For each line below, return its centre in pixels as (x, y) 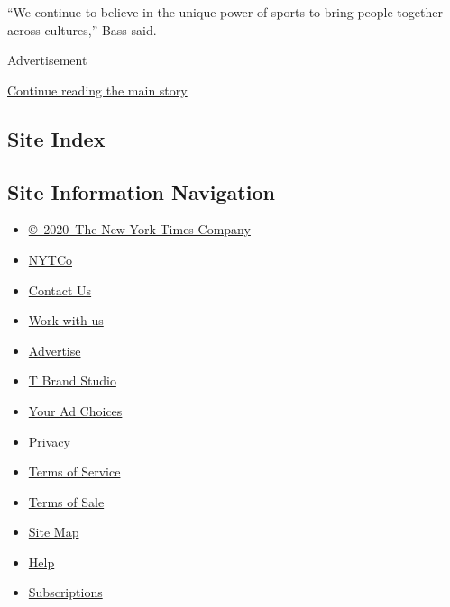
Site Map (54, 532)
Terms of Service (74, 471)
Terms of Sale (66, 501)
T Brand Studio (72, 381)
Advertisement (47, 60)
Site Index (56, 138)
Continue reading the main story (97, 90)
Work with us (66, 320)
